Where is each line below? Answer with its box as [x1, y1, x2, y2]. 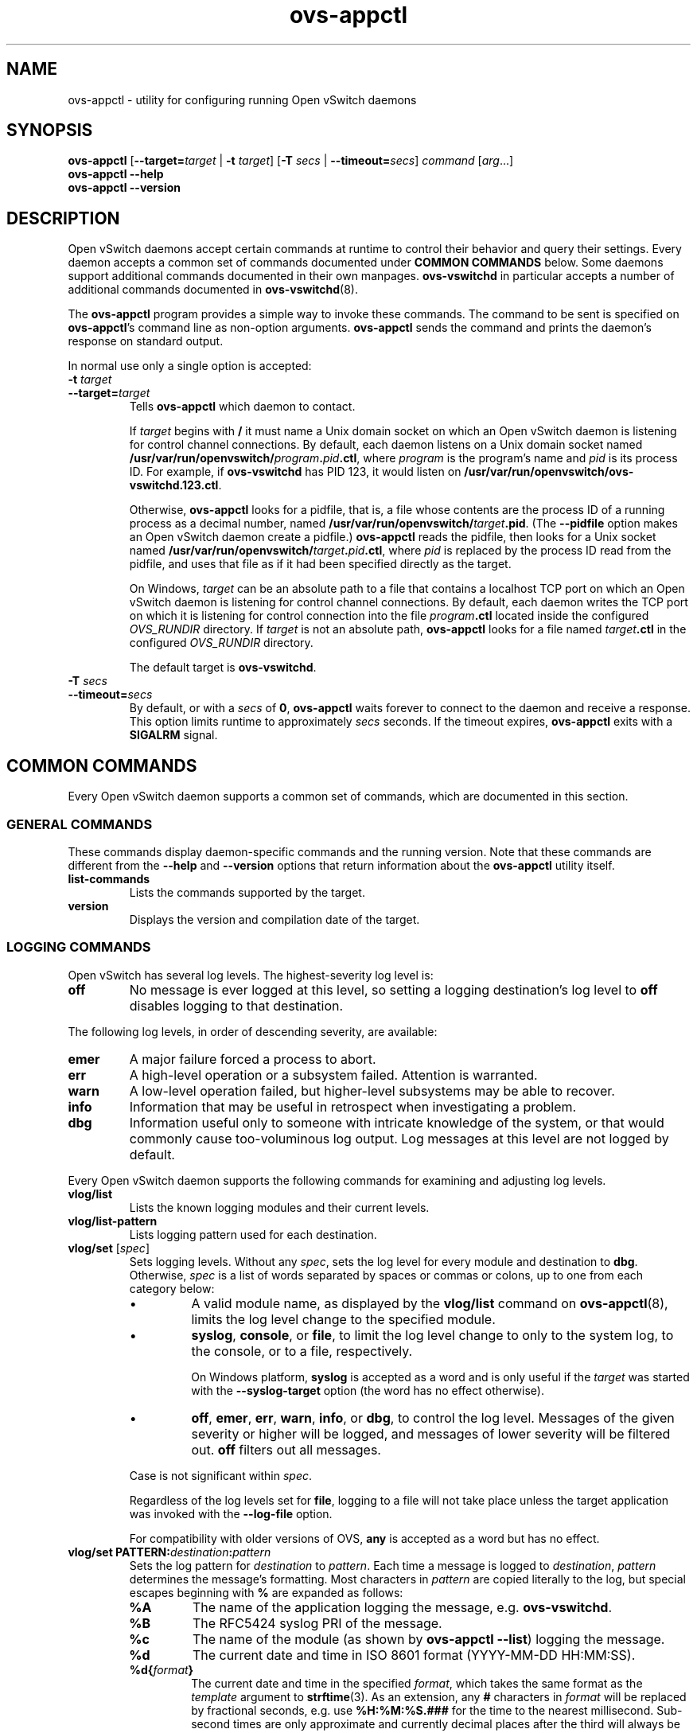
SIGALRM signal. [129, 728, 218, 742]
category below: [129, 1281, 215, 1295]
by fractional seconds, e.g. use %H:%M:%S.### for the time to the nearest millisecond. [191, 1703, 654, 1717]
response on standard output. [68, 334, 224, 349]
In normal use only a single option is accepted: [68, 359, 312, 373]
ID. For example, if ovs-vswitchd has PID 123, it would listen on [129, 465, 461, 479]
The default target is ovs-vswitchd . [129, 660, 317, 675]
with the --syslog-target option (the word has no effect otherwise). [191, 1383, 544, 1397]
